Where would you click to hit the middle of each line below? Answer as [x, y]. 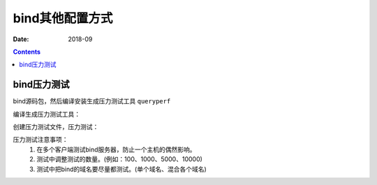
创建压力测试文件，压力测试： [56, 127]
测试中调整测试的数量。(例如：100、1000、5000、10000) [119, 159]
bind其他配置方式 [63, 18]
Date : [21, 39]
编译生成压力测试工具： [46, 114]
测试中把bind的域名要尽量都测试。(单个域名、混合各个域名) [122, 169]
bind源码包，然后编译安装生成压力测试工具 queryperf [92, 101]
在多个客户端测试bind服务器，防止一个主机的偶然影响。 [116, 149]
